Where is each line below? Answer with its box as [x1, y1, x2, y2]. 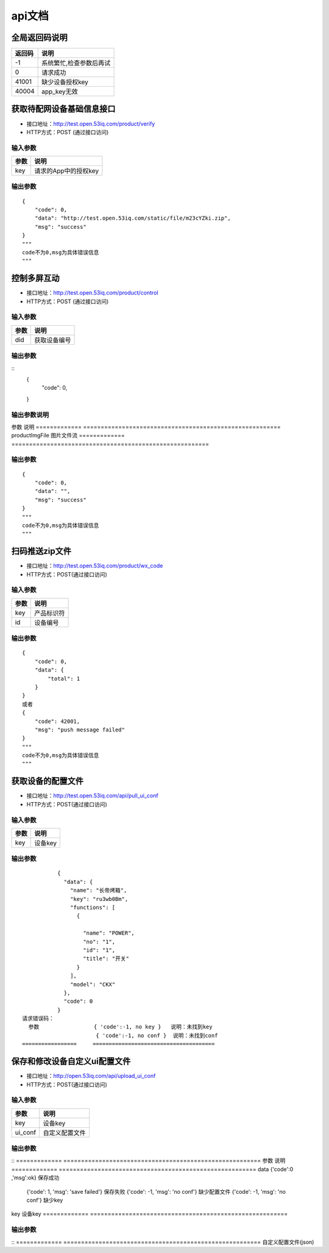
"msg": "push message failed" [34, 726, 125, 733]
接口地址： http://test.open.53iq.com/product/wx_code [26, 562, 163, 570]
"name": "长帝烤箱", [70, 887, 127, 894]
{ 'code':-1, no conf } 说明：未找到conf [95, 1032, 218, 1039]
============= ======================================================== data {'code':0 [11, 1165, 294, 1172]
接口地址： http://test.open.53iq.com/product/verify [26, 120, 155, 127]
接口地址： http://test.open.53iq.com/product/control [26, 289, 158, 296]
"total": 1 [48, 675, 80, 682]
